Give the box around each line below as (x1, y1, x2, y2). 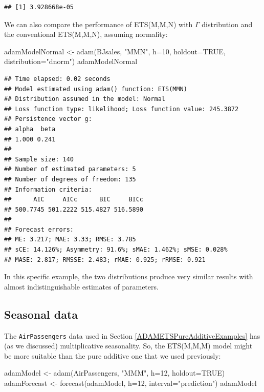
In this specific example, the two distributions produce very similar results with (4, 271, 253, 282)
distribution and (202, 18, 253, 29)
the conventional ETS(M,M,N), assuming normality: (4, 29, 168, 39)
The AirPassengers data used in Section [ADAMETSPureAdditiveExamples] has (4, 330, 260, 341)
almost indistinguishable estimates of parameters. (4, 281, 159, 292)
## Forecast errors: (4, 225, 74, 233)
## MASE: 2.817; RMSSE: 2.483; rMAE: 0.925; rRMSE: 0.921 (4, 256, 206, 263)
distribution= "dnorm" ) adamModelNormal (4, 56, 138, 67)
